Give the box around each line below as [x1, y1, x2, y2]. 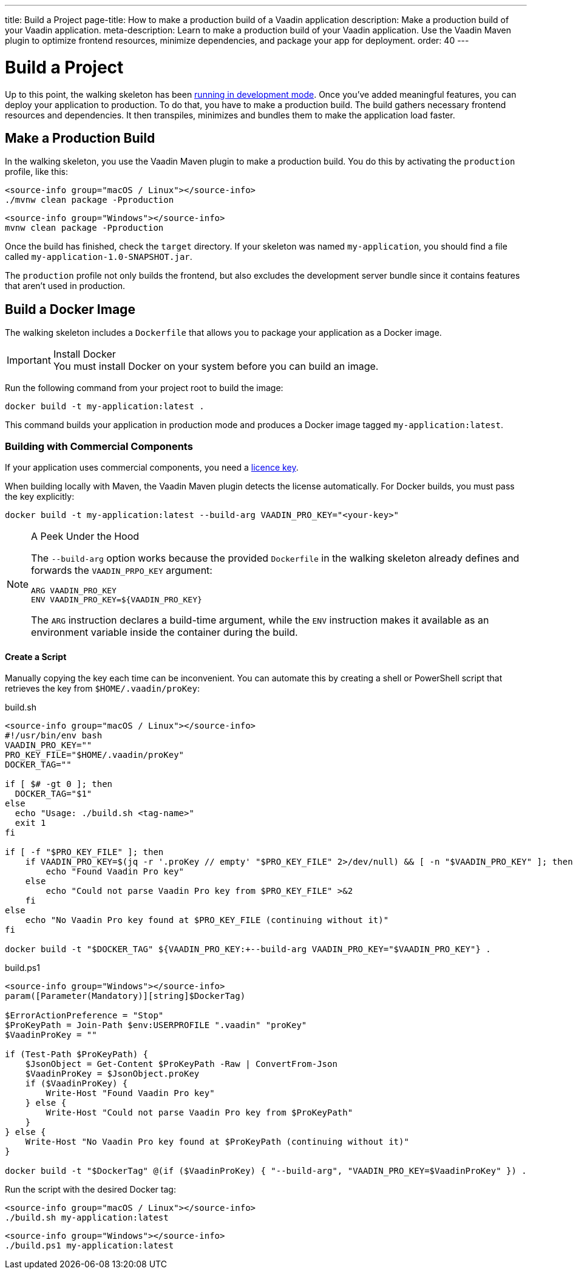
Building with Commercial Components [5, 440, 193, 452]
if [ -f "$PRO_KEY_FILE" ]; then [5, 847, 164, 857]
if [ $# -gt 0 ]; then [5, 779, 113, 789]
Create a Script [5, 651, 67, 662]
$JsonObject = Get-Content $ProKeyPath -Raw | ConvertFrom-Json [25, 1059, 337, 1069]
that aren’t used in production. [5, 281, 126, 291]
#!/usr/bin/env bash [5, 731, 103, 741]
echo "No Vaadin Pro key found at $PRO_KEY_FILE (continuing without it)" [25, 915, 389, 925]
